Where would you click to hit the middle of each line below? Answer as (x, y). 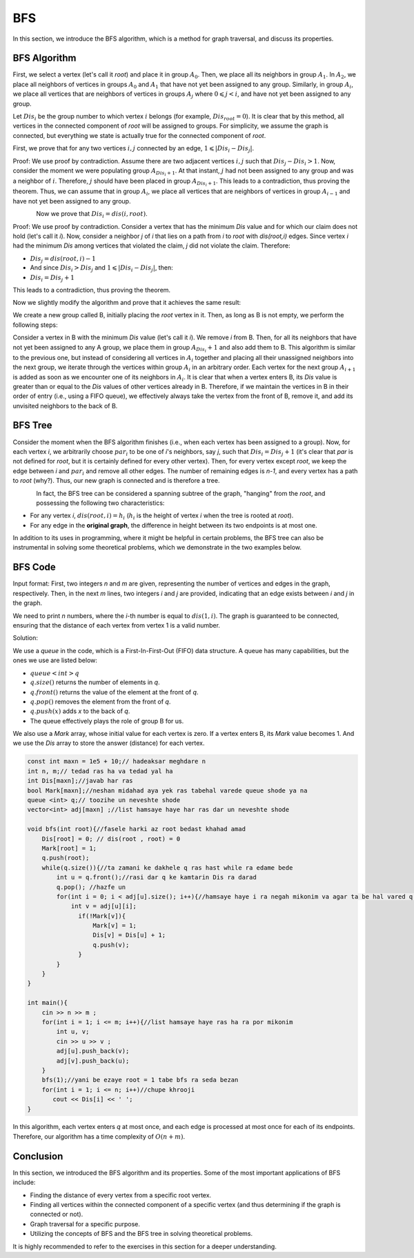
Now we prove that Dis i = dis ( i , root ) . (92, 214)
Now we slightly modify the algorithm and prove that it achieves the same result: (127, 302)
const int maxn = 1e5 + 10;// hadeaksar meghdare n (117, 761)
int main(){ (48, 1003)
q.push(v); (111, 945)
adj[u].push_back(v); (93, 1051)
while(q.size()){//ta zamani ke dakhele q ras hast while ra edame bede (167, 868)
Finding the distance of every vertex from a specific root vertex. (121, 1195)
